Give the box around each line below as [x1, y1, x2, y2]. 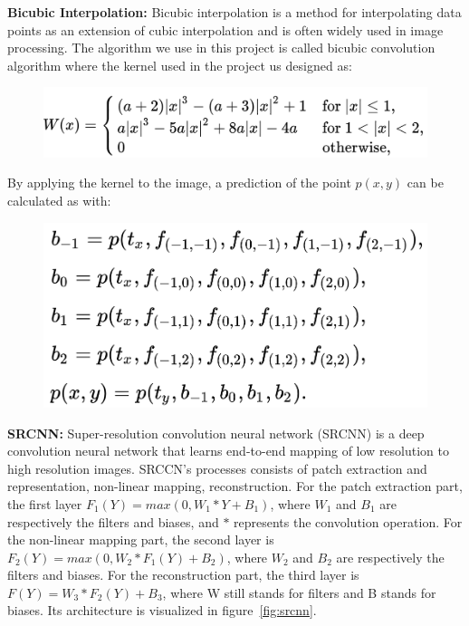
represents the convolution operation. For [234, 512, 463, 531]
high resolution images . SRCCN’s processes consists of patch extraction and [7, 458, 427, 477]
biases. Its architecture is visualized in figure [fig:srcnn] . [7, 601, 317, 620]
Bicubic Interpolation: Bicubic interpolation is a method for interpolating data [7, 3, 462, 21]
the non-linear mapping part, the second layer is [7, 530, 274, 549]
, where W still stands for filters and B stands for [162, 583, 436, 602]
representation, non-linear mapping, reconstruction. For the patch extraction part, [7, 477, 463, 496]
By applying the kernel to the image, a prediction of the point [7, 173, 351, 192]
